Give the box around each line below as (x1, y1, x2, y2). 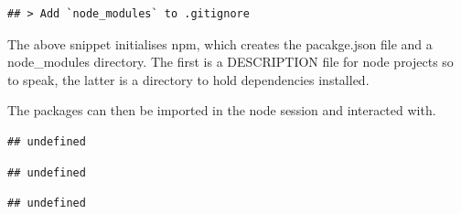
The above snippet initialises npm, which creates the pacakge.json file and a (7, 34, 433, 53)
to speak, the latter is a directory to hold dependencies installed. (7, 70, 370, 89)
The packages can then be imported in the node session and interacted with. (7, 101, 436, 120)
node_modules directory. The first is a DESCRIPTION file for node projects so (7, 52, 454, 71)
